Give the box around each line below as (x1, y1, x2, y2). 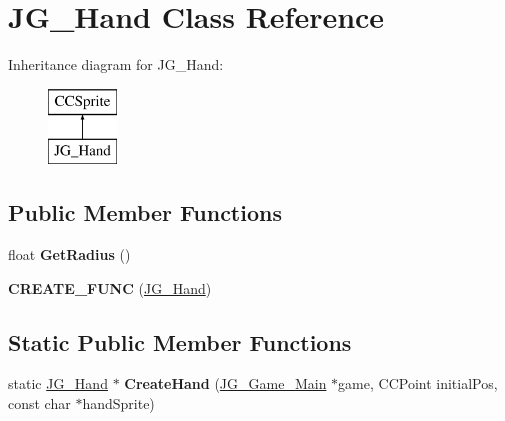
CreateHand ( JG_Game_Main (124, 373, 327, 394)
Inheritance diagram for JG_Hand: (8, 54, 224, 75)
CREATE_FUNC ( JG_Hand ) (8, 277, 212, 298)
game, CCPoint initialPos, (338, 373, 498, 394)
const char (8, 393, 71, 414)
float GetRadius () (8, 244, 131, 265)
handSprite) (82, 393, 155, 414)
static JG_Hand (8, 373, 108, 394)
